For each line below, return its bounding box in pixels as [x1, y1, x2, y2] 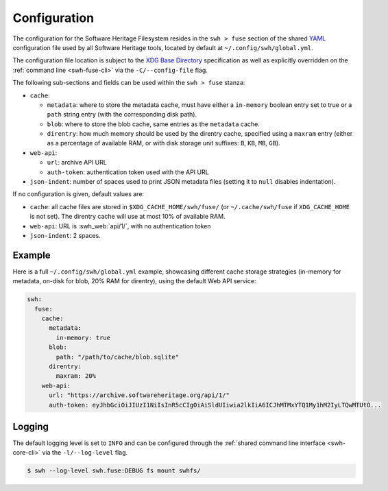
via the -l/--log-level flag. [42, 448, 128, 457]
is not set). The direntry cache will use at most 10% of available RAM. [29, 213, 226, 221]
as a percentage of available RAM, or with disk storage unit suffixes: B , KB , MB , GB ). [47, 139, 280, 147]
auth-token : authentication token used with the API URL [47, 168, 209, 176]
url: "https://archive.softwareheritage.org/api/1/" [49, 392, 230, 399]
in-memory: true [56, 333, 111, 342]
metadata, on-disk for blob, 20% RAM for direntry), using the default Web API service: [12, 277, 256, 285]
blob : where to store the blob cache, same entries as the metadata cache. [47, 120, 260, 128]
